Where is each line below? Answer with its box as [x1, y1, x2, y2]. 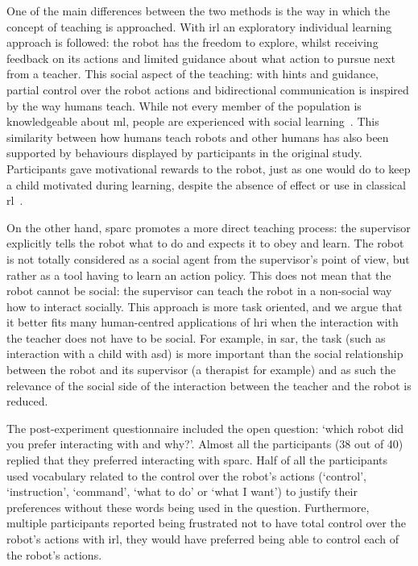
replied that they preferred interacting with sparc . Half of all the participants [6, 452, 387, 468]
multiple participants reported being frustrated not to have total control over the [6, 514, 406, 531]
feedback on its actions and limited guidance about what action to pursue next [6, 49, 395, 66]
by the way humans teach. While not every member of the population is [6, 97, 362, 114]
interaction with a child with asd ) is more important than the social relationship [6, 345, 404, 362]
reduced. [6, 393, 48, 410]
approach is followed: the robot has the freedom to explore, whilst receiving [6, 34, 379, 51]
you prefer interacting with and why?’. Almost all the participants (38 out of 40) [6, 435, 404, 452]
